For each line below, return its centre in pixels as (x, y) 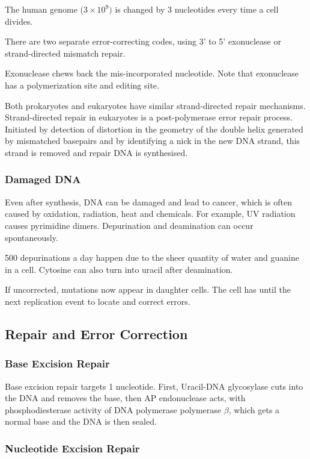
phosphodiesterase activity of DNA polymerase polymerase (113, 409)
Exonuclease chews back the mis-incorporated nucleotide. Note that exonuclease (152, 73)
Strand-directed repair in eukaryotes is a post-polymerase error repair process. (149, 117)
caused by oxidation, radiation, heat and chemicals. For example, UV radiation (150, 214)
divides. (19, 21)
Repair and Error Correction (96, 333)
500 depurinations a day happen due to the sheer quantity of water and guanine (152, 258)
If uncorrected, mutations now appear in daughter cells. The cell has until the (148, 289)
